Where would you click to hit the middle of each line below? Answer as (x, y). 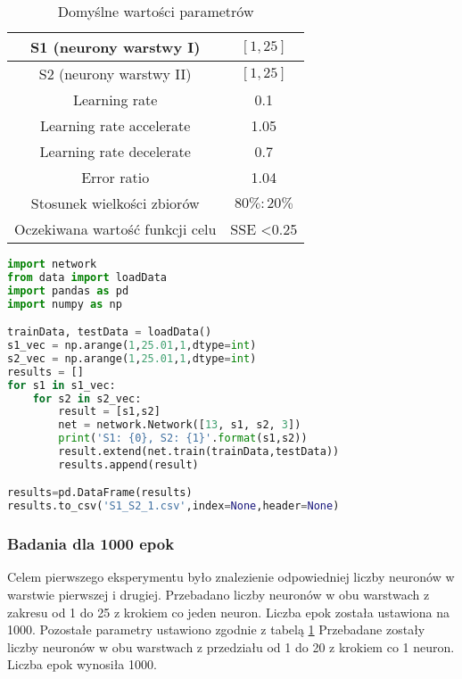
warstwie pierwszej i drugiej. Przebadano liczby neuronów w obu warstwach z (219, 594)
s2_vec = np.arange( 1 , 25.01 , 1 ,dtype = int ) (132, 358)
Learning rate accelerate (115, 125)
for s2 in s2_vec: (87, 398)
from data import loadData (87, 277)
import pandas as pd (68, 290)
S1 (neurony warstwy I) (115, 47)
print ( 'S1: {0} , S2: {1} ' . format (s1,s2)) (183, 439)
